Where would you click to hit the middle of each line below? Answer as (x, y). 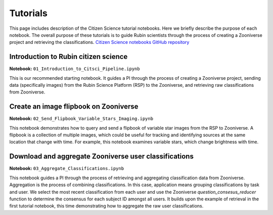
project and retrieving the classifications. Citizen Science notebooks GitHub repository (99, 42)
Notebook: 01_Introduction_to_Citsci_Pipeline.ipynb (75, 69)
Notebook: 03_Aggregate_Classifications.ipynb (66, 169)
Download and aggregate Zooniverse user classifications (102, 156)
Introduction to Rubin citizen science (69, 57)
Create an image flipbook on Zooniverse (74, 107)
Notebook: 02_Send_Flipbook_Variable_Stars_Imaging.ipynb (81, 119)
